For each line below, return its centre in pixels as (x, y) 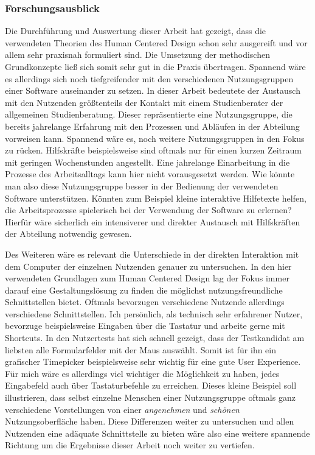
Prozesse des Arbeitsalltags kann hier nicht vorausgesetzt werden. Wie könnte (150, 174)
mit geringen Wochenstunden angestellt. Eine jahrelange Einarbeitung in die (147, 162)
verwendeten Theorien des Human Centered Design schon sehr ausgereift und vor (156, 42)
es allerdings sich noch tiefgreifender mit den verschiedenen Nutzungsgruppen (149, 78)
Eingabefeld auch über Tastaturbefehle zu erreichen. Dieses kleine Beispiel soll (151, 385)
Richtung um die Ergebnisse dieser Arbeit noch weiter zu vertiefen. (130, 445)
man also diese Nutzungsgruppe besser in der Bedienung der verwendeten (142, 185)
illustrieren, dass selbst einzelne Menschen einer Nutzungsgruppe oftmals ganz (150, 397)
